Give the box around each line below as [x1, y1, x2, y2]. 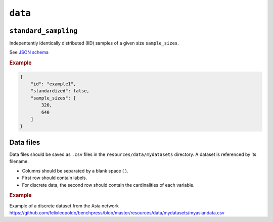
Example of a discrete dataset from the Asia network [9, 202, 119, 209]
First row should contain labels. [22, 175, 87, 181]
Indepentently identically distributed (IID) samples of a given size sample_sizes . [9, 40, 179, 46]
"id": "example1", [30, 81, 76, 87]
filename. [9, 158, 29, 164]
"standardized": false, [30, 88, 89, 94]
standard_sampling [9, 27, 78, 35]
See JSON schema [9, 49, 49, 55]
